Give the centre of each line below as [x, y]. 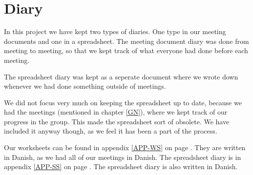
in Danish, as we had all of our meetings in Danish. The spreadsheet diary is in [123, 157]
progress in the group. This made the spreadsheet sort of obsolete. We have [117, 121]
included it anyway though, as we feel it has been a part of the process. [111, 131]
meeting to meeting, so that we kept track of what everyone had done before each [126, 50]
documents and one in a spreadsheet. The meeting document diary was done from [126, 41]
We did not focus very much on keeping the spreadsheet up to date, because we [123, 102]
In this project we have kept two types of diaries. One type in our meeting [115, 31]
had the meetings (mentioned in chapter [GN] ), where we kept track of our [116, 112]
